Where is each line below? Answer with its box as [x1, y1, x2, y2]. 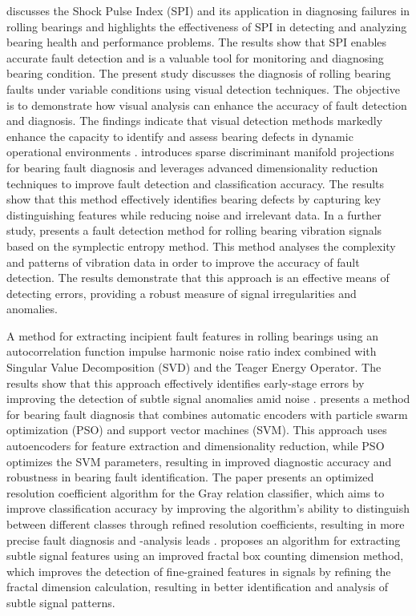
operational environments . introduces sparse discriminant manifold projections [6, 143, 394, 160]
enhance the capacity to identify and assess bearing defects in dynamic [6, 127, 353, 144]
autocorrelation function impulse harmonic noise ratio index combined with [6, 343, 377, 360]
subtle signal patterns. [6, 594, 115, 610]
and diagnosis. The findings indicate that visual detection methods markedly [6, 112, 383, 129]
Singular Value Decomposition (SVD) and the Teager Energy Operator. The [6, 359, 382, 376]
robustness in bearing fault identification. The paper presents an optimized [6, 469, 374, 485]
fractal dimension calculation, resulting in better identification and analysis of [6, 578, 389, 595]
